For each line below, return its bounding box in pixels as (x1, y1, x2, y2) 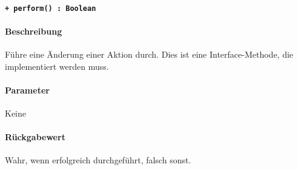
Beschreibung (5, 24, 62, 37)
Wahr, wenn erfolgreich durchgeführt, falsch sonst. (5, 154, 191, 166)
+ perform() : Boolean (5, 4, 96, 13)
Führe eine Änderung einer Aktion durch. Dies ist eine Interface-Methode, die (5, 48, 294, 61)
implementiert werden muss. (5, 59, 109, 72)
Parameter (5, 83, 50, 96)
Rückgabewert (5, 131, 65, 143)
